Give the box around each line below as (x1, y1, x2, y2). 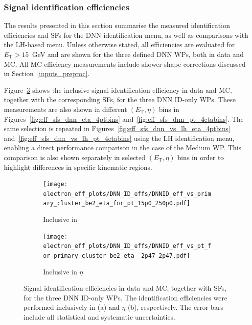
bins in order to (177, 152, 224, 162)
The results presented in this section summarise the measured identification (4, 20, 230, 30)
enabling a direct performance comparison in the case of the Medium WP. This (4, 142, 242, 153)
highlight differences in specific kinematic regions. (4, 162, 152, 172)
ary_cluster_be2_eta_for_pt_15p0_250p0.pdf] (43, 200, 190, 207)
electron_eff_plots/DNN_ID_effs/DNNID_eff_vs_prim (43, 190, 211, 197)
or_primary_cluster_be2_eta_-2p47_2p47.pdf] (43, 252, 190, 259)
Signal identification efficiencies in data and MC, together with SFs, (23, 283, 227, 293)
